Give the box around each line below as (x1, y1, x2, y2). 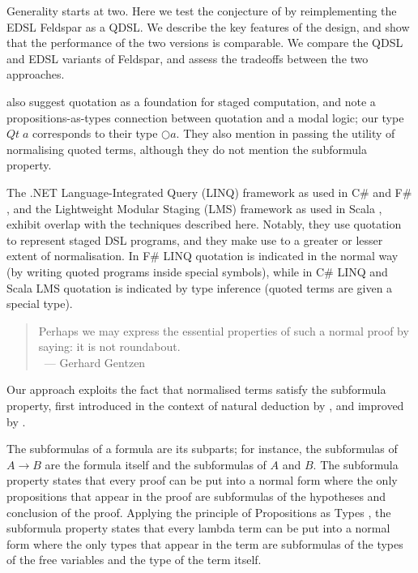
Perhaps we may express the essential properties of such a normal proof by (38, 322, 409, 339)
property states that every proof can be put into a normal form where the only (6, 472, 398, 489)
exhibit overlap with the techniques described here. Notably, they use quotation (6, 216, 402, 233)
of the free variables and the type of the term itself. (6, 551, 262, 568)
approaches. (6, 66, 65, 83)
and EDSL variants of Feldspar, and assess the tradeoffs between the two (6, 49, 369, 66)
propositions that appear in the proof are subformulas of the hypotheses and (6, 488, 386, 505)
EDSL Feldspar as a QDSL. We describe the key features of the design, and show (6, 18, 410, 35)
